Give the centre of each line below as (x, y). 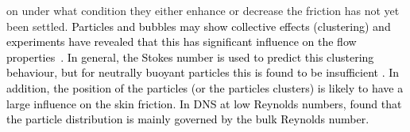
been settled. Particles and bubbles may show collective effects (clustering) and (199, 26)
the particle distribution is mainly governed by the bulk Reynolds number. (188, 119)
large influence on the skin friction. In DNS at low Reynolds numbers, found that (204, 103)
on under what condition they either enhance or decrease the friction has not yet (203, 10)
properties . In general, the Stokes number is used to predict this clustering (190, 57)
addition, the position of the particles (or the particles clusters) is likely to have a (205, 87)
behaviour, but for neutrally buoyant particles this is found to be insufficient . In (203, 72)
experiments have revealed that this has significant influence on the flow (182, 41)
